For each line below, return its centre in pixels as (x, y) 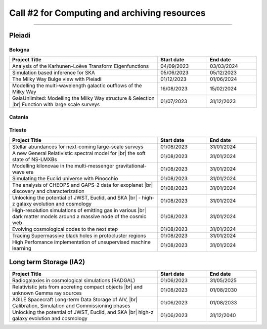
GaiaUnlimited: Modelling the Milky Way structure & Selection (84, 98)
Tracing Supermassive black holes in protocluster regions (79, 236)
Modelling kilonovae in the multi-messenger (63, 165)
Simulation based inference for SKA (54, 73)
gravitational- (131, 165)
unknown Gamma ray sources (47, 293)
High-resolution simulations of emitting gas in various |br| (79, 210)
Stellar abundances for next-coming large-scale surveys (78, 147)
